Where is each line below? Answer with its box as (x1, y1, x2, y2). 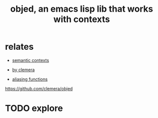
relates (5, 41, 34, 52)
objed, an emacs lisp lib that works (10, 3, 153, 15)
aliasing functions (12, 76, 48, 82)
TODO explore (5, 103, 63, 114)
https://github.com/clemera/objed (5, 85, 73, 91)
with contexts (53, 14, 110, 25)
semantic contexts (12, 57, 50, 63)
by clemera (12, 67, 35, 73)
